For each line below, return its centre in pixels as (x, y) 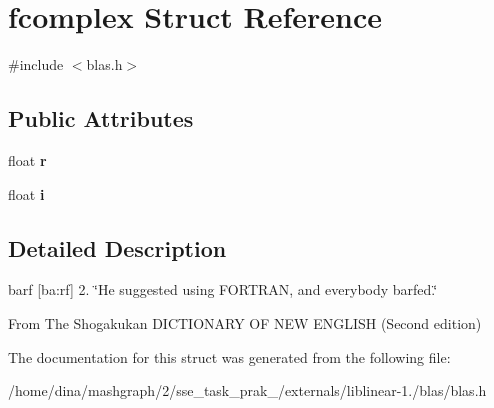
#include (36, 64)
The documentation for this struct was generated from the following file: (229, 356)
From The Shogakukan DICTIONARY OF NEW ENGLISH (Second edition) (245, 322)
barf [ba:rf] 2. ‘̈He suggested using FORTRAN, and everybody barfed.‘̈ (223, 289)
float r (27, 159)
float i (26, 193)
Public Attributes (101, 118)
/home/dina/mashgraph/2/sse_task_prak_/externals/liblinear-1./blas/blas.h (247, 390)
